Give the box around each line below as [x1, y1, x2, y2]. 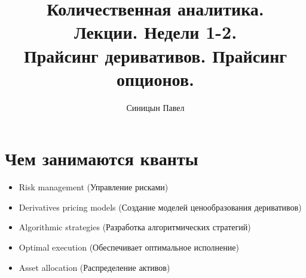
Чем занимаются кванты [5, 146, 198, 171]
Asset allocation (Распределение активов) [19, 261, 170, 273]
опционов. [117, 66, 194, 91]
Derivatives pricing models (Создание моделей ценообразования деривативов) [19, 200, 302, 213]
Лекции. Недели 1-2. [74, 20, 237, 44]
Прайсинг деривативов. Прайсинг [23, 43, 287, 67]
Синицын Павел [126, 101, 185, 113]
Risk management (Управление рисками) [19, 181, 169, 193]
